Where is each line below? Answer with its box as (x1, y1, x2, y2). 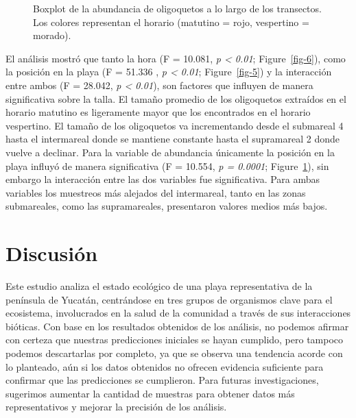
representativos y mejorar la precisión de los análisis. (5, 399, 227, 414)
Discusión (5, 239, 98, 267)
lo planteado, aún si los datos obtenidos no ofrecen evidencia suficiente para (5, 359, 324, 373)
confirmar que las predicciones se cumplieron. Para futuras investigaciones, (5, 373, 319, 387)
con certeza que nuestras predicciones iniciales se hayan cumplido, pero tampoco (5, 332, 344, 347)
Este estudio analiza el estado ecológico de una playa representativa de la (5, 279, 313, 293)
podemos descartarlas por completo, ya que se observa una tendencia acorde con (5, 346, 343, 360)
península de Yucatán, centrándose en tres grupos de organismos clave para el (5, 292, 333, 306)
